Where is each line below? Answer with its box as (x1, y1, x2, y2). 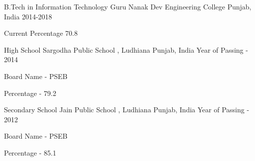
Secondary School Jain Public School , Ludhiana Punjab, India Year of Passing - (4, 104, 250, 115)
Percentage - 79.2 (4, 87, 57, 98)
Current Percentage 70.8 (4, 28, 78, 38)
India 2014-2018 (4, 11, 52, 21)
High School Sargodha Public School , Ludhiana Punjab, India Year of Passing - (4, 44, 248, 55)
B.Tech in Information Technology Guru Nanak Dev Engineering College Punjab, (4, 1, 252, 11)
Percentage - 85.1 (4, 147, 57, 158)
